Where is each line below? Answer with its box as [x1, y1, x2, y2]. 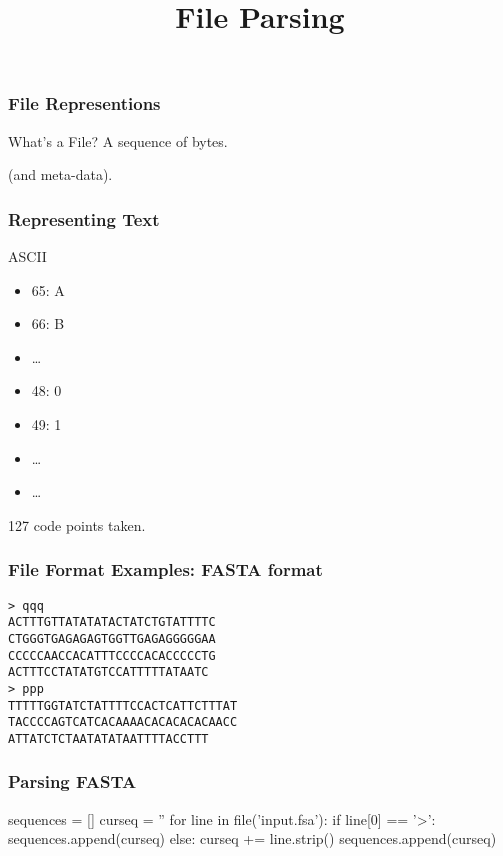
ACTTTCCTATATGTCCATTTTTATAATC [8, 665, 209, 680]
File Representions [8, 91, 161, 116]
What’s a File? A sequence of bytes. [8, 130, 228, 151]
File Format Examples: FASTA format [8, 557, 323, 582]
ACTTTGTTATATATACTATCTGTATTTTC [8, 615, 216, 630]
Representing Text [8, 206, 160, 231]
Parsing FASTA [8, 769, 137, 794]
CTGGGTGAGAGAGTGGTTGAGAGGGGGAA [8, 631, 216, 646]
